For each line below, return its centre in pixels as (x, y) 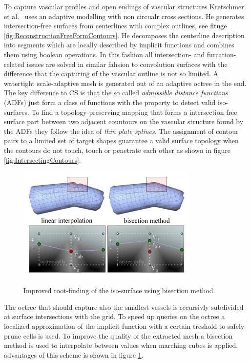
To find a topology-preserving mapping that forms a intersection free (134, 112)
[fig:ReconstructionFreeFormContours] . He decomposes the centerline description (124, 35)
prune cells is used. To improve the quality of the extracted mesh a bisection (118, 335)
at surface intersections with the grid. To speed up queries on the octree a (115, 316)
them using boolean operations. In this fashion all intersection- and (104, 54)
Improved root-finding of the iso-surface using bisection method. (119, 290)
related (14, 64)
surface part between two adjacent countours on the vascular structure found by (124, 121)
